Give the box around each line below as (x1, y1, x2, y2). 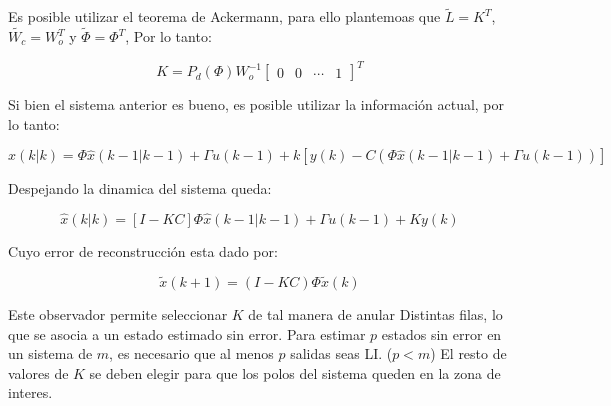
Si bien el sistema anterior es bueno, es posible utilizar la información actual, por (8, 94, 505, 115)
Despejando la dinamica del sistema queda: (8, 178, 272, 199)
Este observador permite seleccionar (8, 303, 228, 324)
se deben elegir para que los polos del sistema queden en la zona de (89, 362, 501, 383)
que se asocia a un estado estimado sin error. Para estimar (8, 323, 366, 344)
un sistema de (8, 343, 93, 364)
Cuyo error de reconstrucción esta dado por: (8, 241, 278, 262)
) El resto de (430, 343, 507, 364)
